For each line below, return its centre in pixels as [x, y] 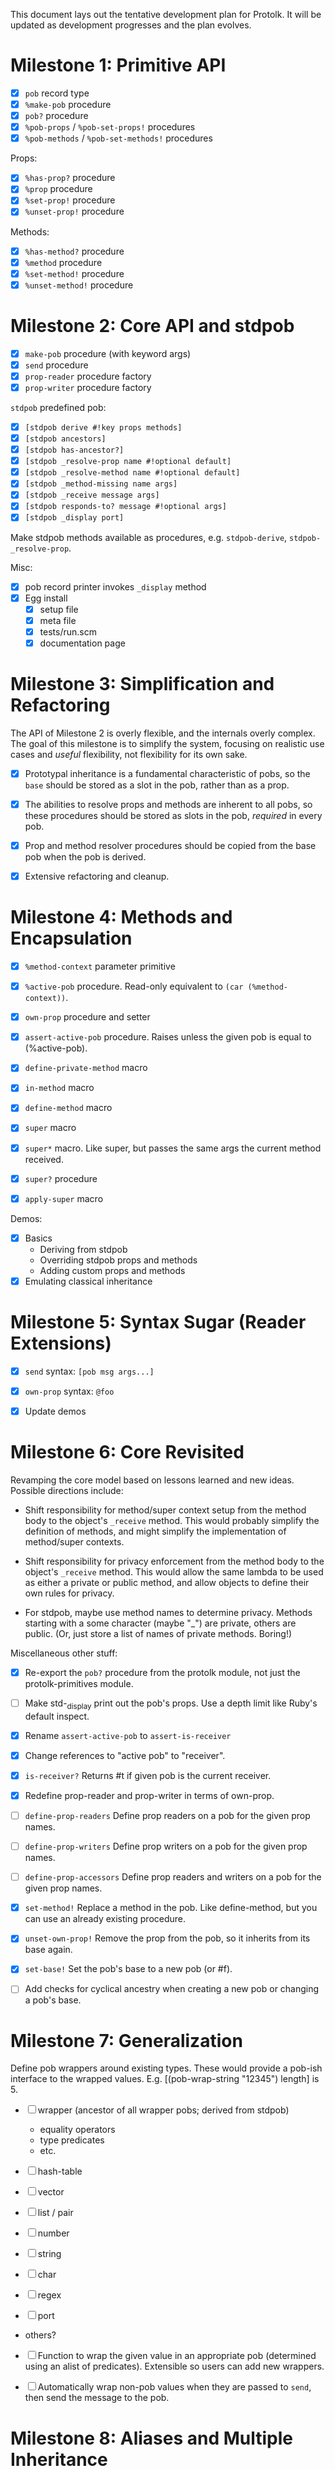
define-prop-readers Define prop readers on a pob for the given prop [167, 1815]
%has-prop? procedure [70, 178]
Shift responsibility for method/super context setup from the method [165, 1510]
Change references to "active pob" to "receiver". [125, 1755]
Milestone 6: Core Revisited [127, 1452]
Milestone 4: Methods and [121, 917]
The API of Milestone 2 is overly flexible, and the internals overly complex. [163, 733]
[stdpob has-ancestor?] [74, 450]
